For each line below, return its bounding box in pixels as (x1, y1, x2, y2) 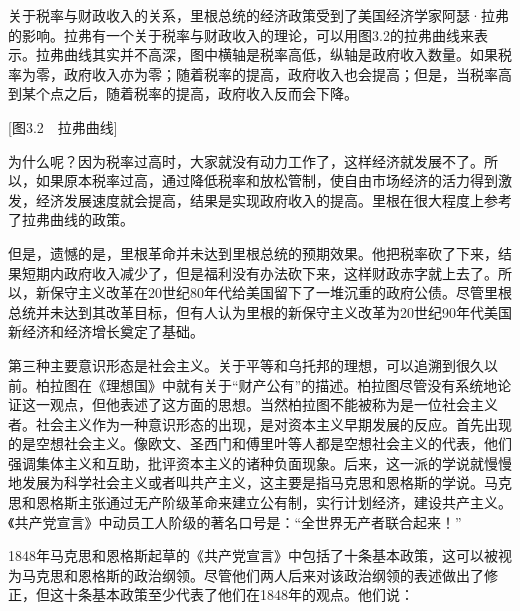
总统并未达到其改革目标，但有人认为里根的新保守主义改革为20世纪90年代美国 (8, 301, 512, 322)
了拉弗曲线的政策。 (8, 209, 134, 230)
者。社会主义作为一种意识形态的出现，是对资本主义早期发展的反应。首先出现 (8, 413, 512, 434)
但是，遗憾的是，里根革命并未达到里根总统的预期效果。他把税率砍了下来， (8, 242, 498, 263)
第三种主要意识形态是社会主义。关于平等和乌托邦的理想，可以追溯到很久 (8, 354, 484, 375)
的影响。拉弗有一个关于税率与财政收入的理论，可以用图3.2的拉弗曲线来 (8, 24, 474, 45)
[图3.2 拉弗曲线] (8, 116, 118, 137)
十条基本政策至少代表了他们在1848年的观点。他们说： (63, 584, 414, 605)
